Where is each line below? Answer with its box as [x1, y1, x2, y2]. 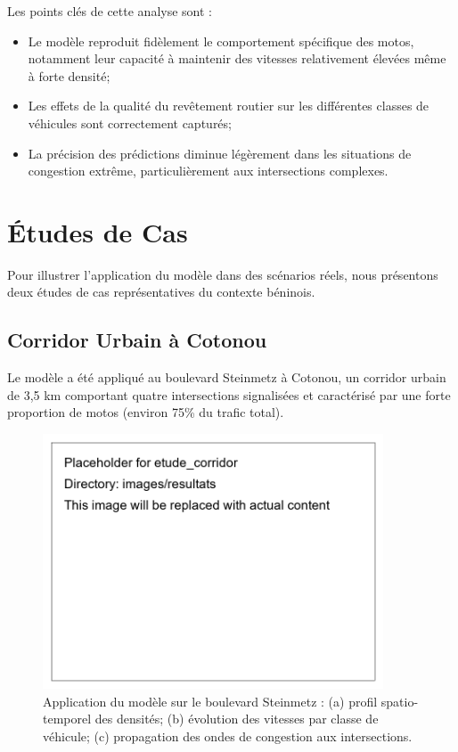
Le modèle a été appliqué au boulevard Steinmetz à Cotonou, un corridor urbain [7, 368, 446, 387]
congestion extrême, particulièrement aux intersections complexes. [28, 161, 388, 180]
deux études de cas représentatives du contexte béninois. [7, 282, 315, 301]
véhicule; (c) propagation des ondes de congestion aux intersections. [43, 727, 413, 746]
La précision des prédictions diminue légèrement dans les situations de [28, 143, 412, 162]
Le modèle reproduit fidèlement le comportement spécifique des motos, [28, 31, 414, 50]
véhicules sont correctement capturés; [28, 113, 232, 132]
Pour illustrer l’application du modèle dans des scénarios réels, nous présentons [7, 265, 438, 283]
